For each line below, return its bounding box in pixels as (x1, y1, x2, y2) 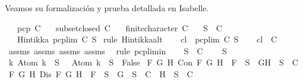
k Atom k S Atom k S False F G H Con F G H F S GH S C (8, 56, 298, 68)
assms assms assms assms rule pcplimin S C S (8, 44, 227, 57)
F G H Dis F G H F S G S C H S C (8, 67, 193, 80)
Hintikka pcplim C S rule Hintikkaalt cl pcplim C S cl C (17, 33, 277, 45)
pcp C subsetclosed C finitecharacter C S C (17, 21, 222, 34)
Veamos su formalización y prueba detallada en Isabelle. (5, 2, 209, 14)
